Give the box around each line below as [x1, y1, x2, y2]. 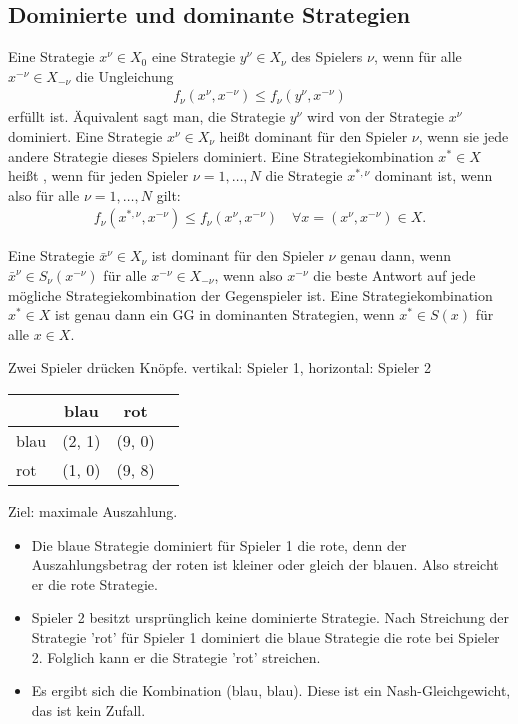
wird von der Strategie [306, 106, 444, 127]
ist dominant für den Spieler [151, 245, 324, 266]
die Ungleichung [75, 65, 174, 86]
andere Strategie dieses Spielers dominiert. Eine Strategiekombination [8, 145, 434, 166]
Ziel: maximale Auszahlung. [8, 500, 178, 521]
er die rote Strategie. [31, 573, 158, 594]
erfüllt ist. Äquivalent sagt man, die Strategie [8, 106, 286, 127]
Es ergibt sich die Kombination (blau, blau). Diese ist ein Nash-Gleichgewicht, [31, 680, 511, 701]
